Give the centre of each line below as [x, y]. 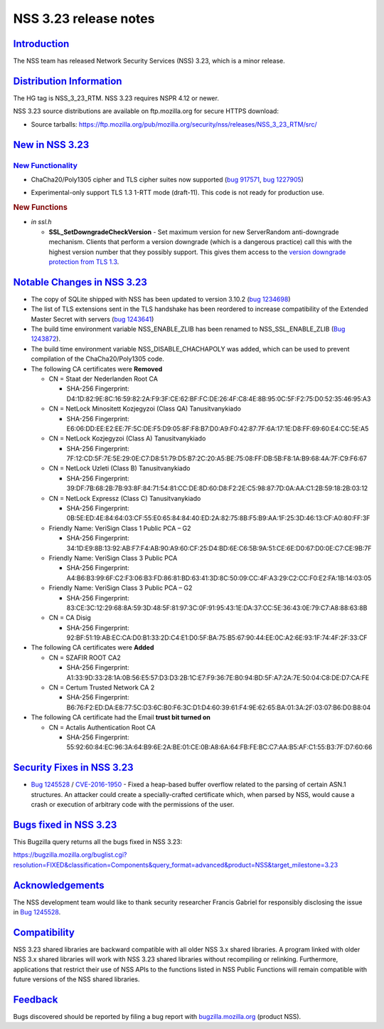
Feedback [36, 999]
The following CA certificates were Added [92, 648]
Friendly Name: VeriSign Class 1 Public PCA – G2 [120, 528]
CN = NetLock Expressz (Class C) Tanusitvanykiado [125, 498]
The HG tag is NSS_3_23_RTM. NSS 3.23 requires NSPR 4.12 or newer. [116, 98]
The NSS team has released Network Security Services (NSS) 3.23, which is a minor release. [149, 61]
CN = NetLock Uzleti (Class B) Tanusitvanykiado [119, 468]
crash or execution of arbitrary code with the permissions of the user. [133, 805]
